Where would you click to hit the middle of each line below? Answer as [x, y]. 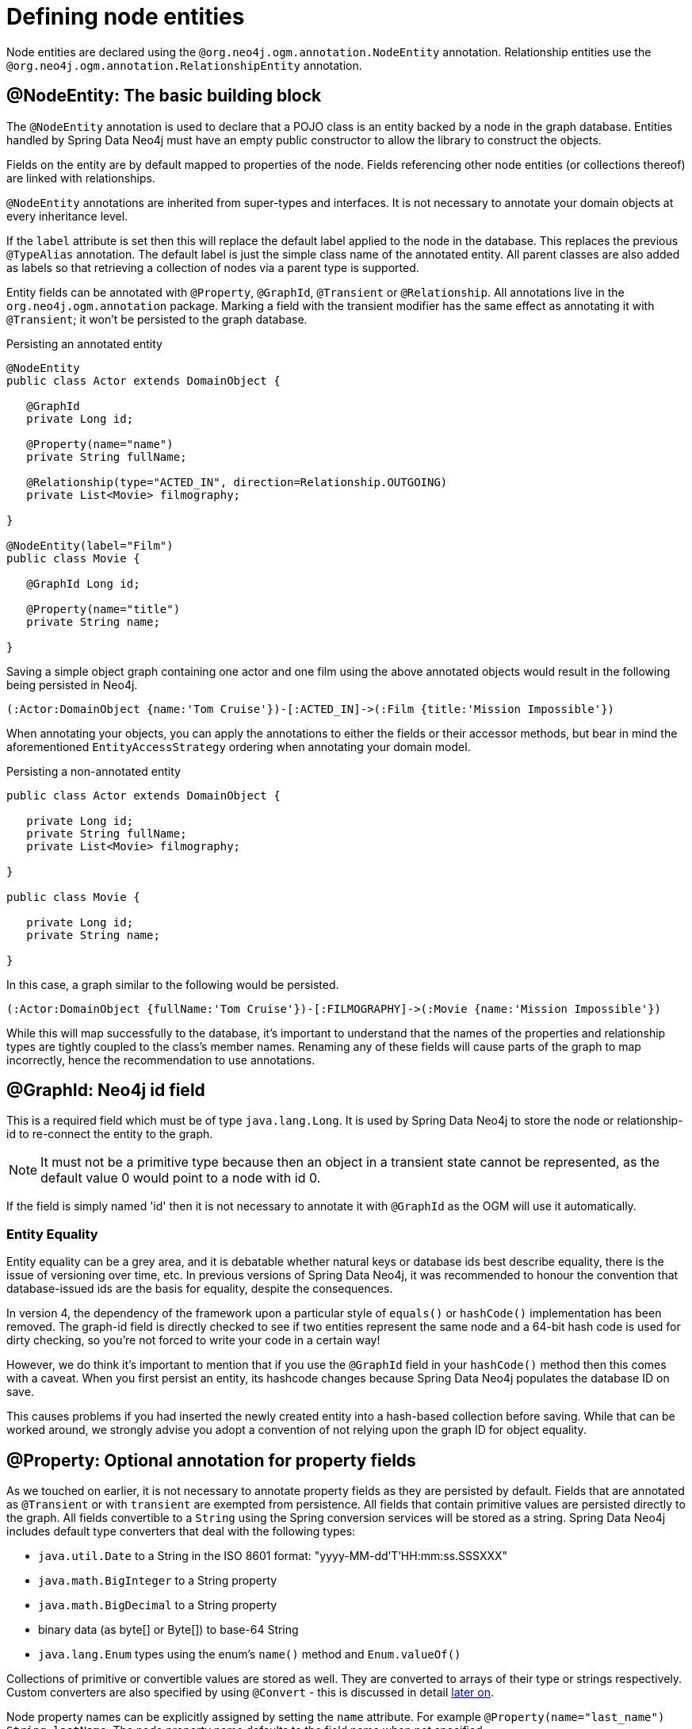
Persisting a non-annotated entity [94, 771]
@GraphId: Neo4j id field [106, 1091]
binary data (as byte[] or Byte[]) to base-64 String [168, 1630]
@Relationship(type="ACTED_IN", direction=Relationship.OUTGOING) [237, 482]
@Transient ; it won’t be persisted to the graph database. [157, 319]
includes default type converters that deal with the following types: [181, 1532]
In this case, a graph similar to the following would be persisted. [173, 984]
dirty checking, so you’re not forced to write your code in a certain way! [193, 1340]
